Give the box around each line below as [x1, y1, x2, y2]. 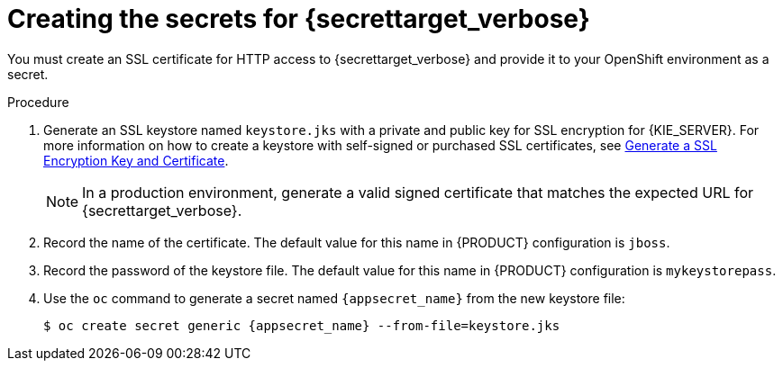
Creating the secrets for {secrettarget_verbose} [7, 4, 590, 34]
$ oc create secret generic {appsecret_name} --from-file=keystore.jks [43, 318, 560, 333]
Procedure [7, 94, 69, 110]
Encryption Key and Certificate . [43, 152, 229, 168]
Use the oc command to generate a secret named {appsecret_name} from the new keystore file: [43, 290, 625, 306]
